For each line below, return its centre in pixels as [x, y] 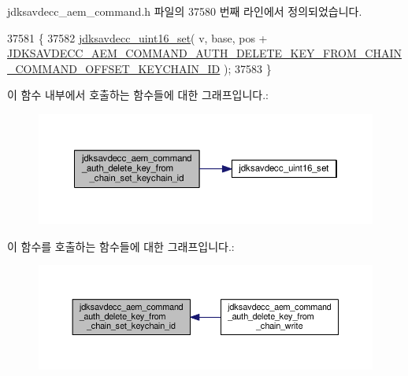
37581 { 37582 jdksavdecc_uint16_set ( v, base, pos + [137, 37]
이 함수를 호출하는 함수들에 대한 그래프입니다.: [121, 246]
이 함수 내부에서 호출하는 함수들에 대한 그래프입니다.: [138, 95]
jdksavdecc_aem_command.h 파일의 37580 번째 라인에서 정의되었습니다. [185, 11]
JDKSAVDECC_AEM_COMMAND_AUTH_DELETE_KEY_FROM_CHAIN [204, 53]
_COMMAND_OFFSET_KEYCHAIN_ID [114, 68]
